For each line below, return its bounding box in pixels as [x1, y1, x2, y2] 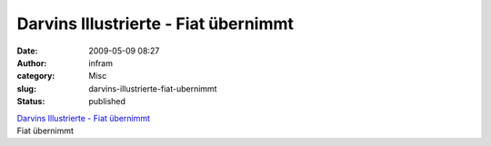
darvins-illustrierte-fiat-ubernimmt [88, 83, 217, 94]
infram [88, 57, 114, 68]
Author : [16, 57, 47, 68]
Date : [16, 45, 38, 56]
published [88, 96, 126, 107]
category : [16, 71, 55, 82]
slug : [16, 83, 36, 94]
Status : [16, 96, 45, 107]
